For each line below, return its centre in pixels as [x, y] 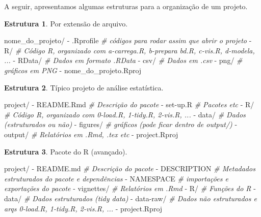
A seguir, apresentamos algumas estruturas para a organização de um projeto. [126, 6]
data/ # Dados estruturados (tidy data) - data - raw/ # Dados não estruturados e [130, 198]
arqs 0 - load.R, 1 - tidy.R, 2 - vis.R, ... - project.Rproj [83, 208]
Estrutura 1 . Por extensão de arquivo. [66, 23]
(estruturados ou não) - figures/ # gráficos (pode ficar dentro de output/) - [121, 124]
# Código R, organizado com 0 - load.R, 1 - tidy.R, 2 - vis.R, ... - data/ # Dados [125, 114]
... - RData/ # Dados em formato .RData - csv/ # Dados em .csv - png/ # [123, 60]
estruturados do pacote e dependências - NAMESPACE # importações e [116, 178]
